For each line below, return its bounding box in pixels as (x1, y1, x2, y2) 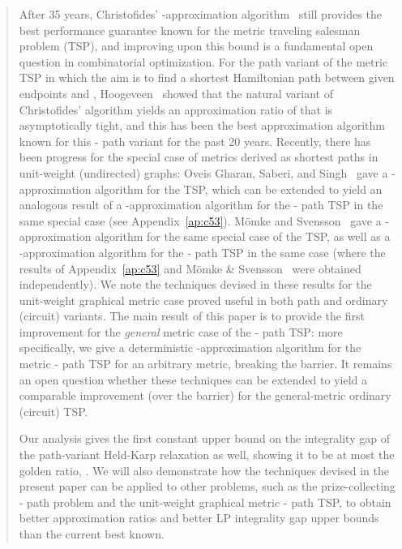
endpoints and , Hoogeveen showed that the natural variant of (19, 84, 334, 101)
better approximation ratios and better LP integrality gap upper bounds (19, 509, 379, 526)
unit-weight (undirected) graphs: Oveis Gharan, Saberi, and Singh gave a (19, 164, 388, 181)
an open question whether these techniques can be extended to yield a (19, 371, 367, 388)
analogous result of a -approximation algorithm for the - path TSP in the (19, 196, 383, 213)
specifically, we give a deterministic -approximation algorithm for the (19, 339, 361, 356)
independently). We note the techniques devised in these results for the (19, 276, 372, 293)
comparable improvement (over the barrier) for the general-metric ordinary (19, 387, 391, 404)
